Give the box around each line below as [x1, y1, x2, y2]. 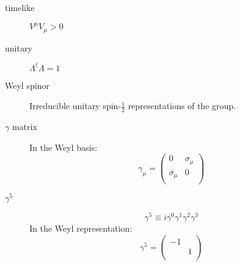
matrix [12, 120, 37, 133]
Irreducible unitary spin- [29, 99, 121, 112]
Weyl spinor [5, 78, 50, 91]
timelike [5, 1, 35, 13]
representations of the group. [128, 99, 236, 112]
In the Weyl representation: [29, 222, 132, 235]
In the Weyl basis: [29, 140, 97, 153]
